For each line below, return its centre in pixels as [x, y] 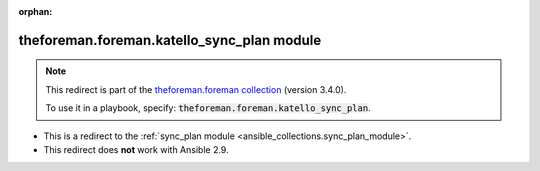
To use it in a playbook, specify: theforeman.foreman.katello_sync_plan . [208, 108]
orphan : [35, 11]
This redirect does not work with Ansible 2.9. [136, 149]
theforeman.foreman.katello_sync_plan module [170, 40]
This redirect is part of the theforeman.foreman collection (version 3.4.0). [196, 89]
